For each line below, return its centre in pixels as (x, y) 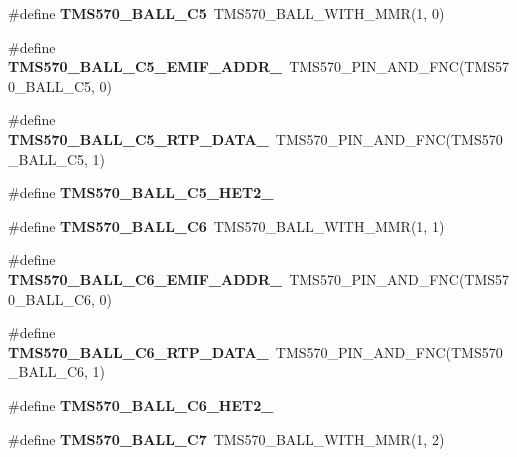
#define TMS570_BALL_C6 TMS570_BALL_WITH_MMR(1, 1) (226, 225)
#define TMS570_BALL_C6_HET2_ (141, 404)
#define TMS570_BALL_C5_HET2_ (141, 192)
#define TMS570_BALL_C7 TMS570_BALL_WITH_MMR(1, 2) (226, 438)
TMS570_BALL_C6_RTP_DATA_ (138, 351)
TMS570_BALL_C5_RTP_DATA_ (138, 138)
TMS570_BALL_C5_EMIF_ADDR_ (145, 66)
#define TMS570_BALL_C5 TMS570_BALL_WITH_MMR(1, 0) (226, 13)
